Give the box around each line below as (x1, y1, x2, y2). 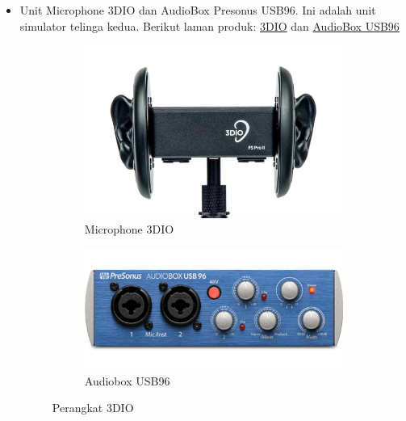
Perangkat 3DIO (52, 399, 134, 416)
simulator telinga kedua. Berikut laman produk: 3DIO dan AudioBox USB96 (19, 17, 400, 34)
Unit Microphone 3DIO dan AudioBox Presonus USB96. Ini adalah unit (19, 2, 376, 18)
